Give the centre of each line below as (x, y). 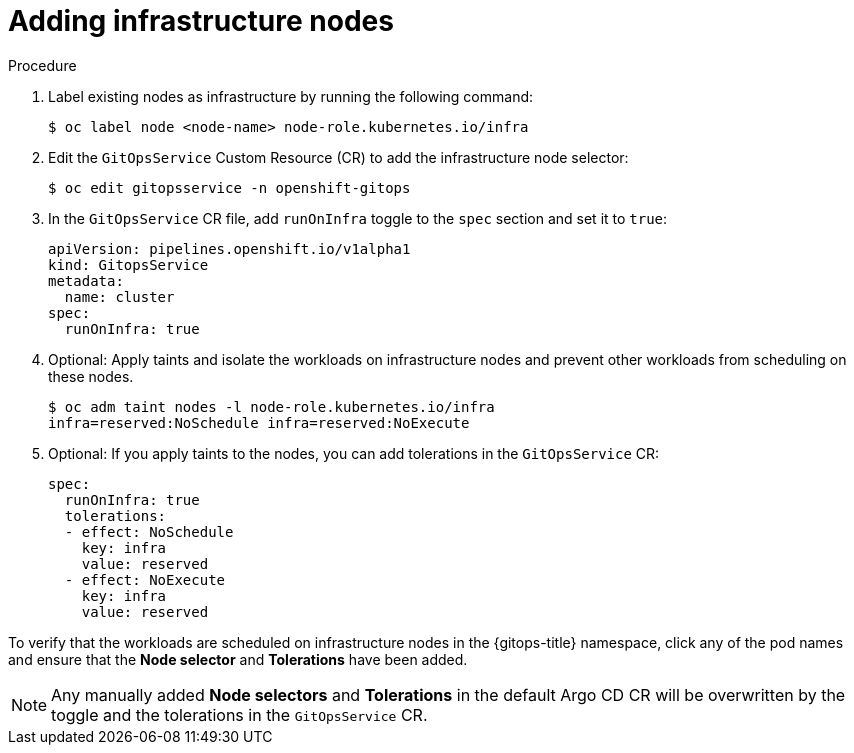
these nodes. (91, 376)
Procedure (42, 65)
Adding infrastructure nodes (201, 21)
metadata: (86, 280)
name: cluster (119, 296)
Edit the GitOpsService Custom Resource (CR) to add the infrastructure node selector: (338, 157)
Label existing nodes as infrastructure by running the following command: (291, 96)
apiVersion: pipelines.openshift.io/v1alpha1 (229, 248)
